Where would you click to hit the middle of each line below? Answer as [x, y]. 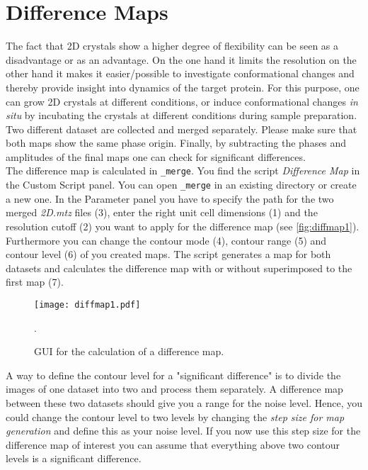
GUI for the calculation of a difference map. [129, 351]
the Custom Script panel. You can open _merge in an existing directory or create [181, 185]
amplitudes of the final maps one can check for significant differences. [156, 156]
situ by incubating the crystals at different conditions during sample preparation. [182, 115]
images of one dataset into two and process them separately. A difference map [174, 389]
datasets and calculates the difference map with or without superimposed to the [179, 268]
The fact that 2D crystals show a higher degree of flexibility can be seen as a [172, 46]
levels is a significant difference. [74, 458]
